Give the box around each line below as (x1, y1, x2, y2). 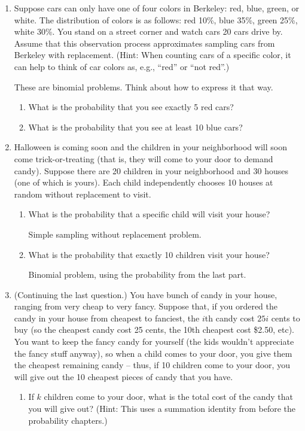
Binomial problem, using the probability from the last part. (28, 268, 246, 281)
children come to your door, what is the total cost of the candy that (44, 390, 293, 403)
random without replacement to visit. (14, 187, 151, 200)
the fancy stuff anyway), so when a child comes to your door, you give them (14, 347, 292, 359)
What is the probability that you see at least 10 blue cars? (28, 120, 243, 133)
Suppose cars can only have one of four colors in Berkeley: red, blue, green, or (14, 2, 300, 14)
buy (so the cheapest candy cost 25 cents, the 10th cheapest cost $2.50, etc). (14, 323, 295, 336)
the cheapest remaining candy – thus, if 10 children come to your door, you (14, 359, 290, 371)
